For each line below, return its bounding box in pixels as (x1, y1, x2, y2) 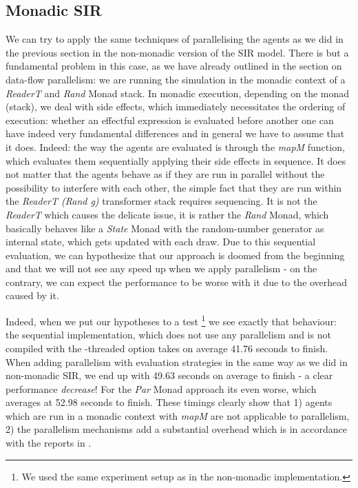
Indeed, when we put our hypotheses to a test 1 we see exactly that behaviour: (6, 312, 337, 328)
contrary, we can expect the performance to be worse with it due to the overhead (6, 274, 348, 289)
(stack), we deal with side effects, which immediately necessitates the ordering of (6, 99, 346, 114)
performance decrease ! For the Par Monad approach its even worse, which (6, 381, 317, 396)
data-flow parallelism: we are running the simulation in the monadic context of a (6, 72, 346, 86)
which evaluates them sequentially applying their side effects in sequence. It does (6, 153, 346, 167)
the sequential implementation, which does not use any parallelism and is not (6, 327, 331, 342)
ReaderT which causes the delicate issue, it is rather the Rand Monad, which (6, 207, 329, 221)
